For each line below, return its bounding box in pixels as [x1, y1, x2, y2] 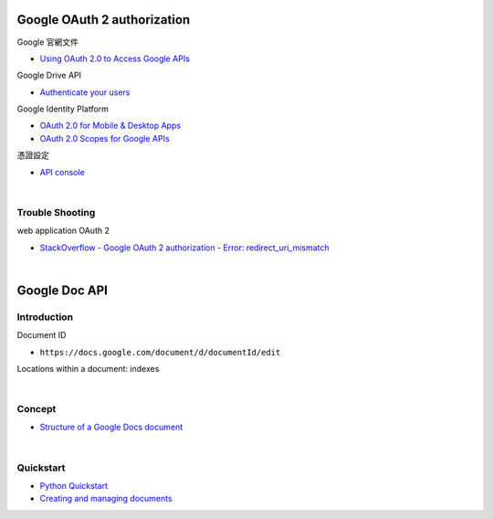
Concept [16, 403, 57, 416]
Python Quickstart [39, 480, 109, 491]
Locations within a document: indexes [16, 363, 160, 374]
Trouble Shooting [16, 206, 96, 218]
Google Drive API [16, 69, 82, 81]
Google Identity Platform [16, 103, 110, 114]
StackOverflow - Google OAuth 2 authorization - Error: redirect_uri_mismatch [39, 242, 330, 253]
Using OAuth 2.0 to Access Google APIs [39, 53, 191, 64]
